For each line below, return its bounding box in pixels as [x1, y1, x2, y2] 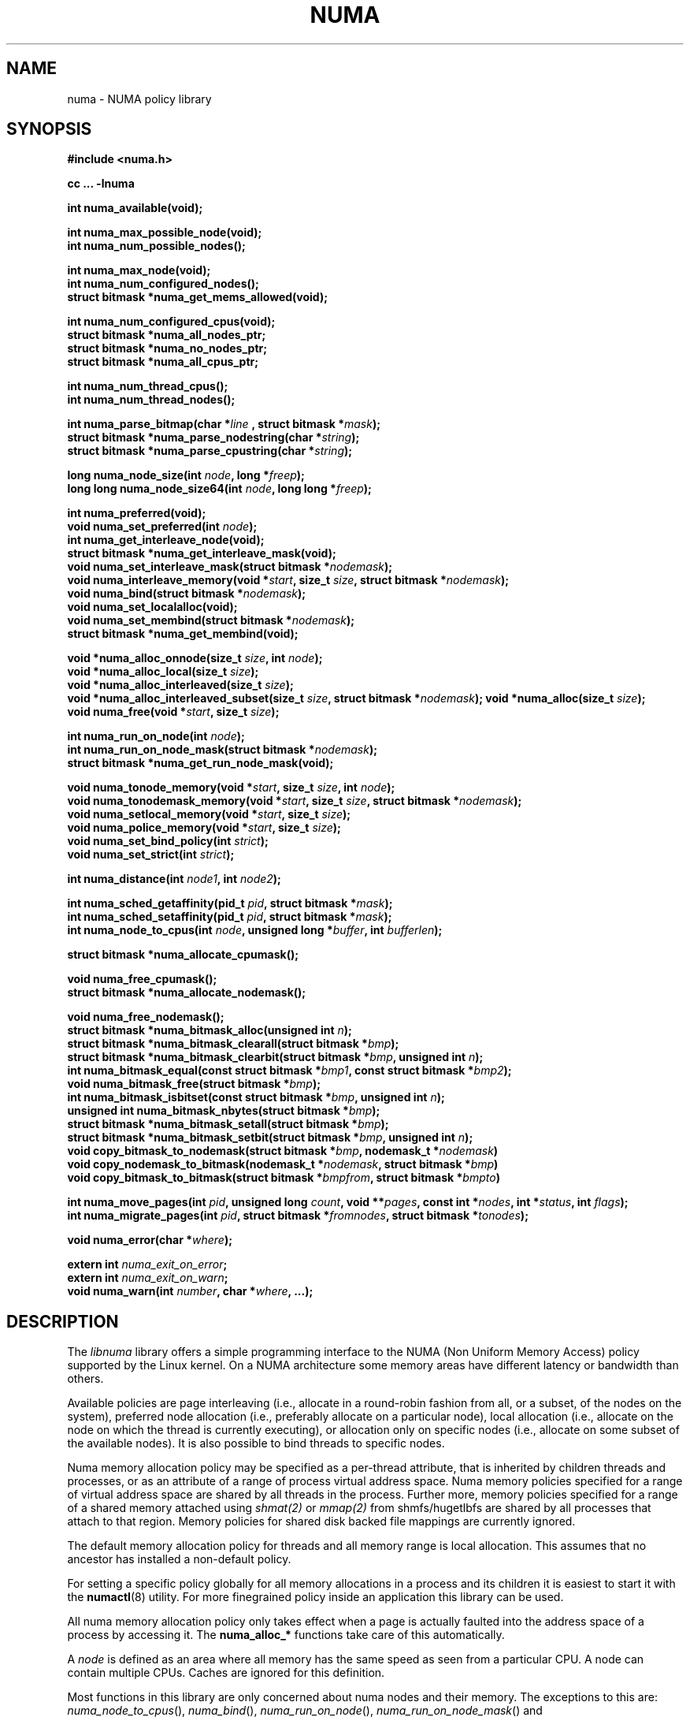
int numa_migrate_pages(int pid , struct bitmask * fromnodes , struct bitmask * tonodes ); [67, 1209, 529, 1223]
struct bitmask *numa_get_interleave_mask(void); [67, 546, 336, 561]
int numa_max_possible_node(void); [67, 225, 262, 240]
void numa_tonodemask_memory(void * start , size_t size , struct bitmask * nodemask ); [67, 794, 522, 808]
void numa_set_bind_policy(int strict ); [67, 834, 269, 848]
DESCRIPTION [6, 1311, 119, 1332]
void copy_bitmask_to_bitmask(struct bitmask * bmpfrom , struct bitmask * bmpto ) [67, 1171, 500, 1185]
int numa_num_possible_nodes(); [67, 239, 246, 253]
